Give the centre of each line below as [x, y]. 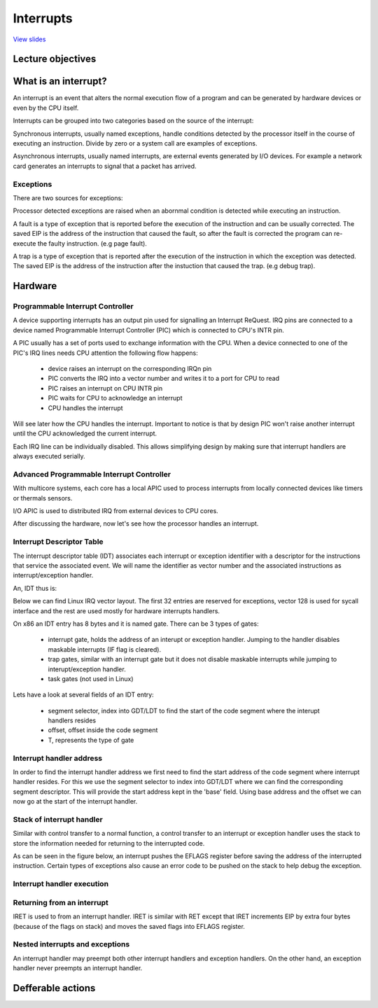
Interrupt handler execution [61, 884]
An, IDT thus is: [35, 588]
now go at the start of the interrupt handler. [75, 801]
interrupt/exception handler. [53, 575]
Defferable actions [54, 988]
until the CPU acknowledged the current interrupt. [85, 433]
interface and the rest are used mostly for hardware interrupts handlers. [117, 611]
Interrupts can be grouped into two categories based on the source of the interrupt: [133, 121]
